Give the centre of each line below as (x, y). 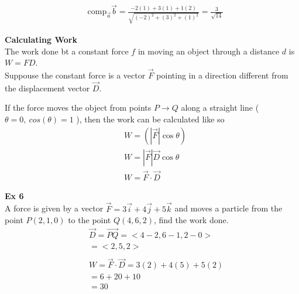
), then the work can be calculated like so (150, 119)
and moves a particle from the (228, 208)
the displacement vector (47, 88)
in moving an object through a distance (209, 51)
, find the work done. (191, 220)
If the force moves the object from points (78, 107)
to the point (90, 220)
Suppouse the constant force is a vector (75, 75)
